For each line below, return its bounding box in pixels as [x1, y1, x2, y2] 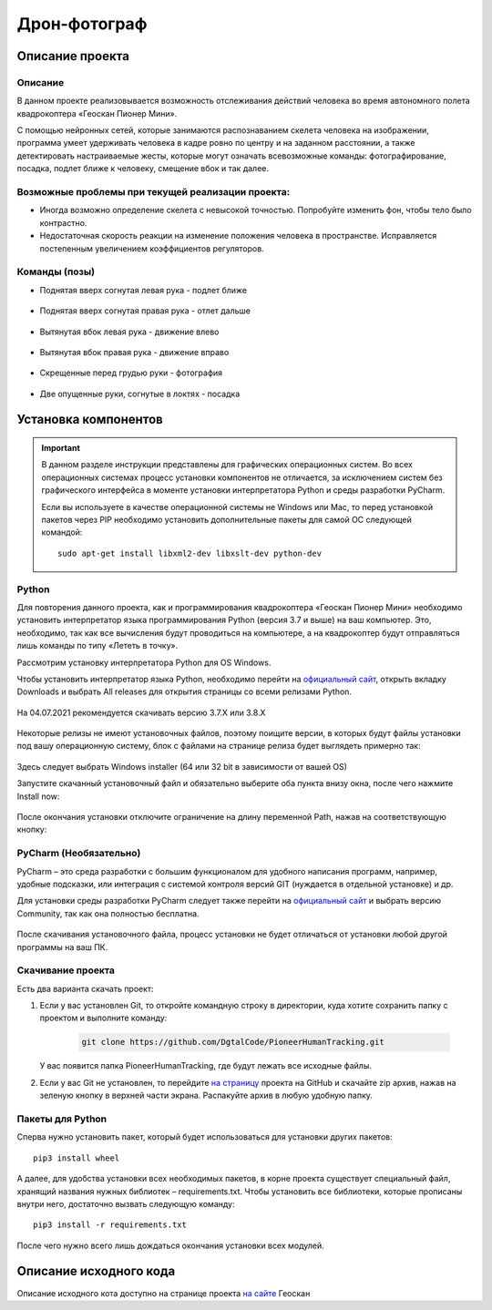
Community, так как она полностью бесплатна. [16, 907, 200, 919]
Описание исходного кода [16, 1264, 176, 1279]
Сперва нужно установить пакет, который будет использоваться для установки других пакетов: [16, 1131, 393, 1142]
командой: [41, 527, 83, 537]
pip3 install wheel [33, 1152, 120, 1163]
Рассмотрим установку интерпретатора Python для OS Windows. [16, 657, 272, 668]
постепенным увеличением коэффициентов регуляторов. [39, 242, 264, 254]
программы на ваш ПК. [16, 941, 108, 952]
